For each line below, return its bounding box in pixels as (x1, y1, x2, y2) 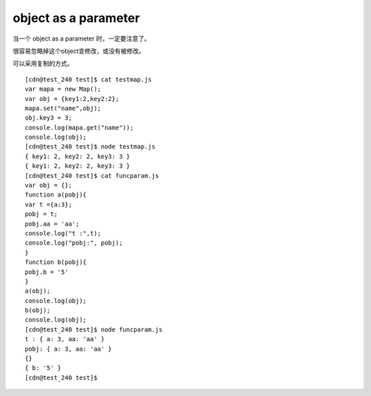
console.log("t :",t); (25, 229, 102, 237)
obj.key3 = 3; (25, 114, 72, 122)
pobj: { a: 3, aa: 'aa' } (25, 344, 113, 353)
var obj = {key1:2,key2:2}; (25, 95, 120, 102)
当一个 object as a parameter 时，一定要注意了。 (12, 34, 150, 43)
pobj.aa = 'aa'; (25, 220, 80, 228)
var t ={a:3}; (25, 200, 72, 208)
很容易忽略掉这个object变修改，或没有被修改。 (12, 47, 146, 55)
